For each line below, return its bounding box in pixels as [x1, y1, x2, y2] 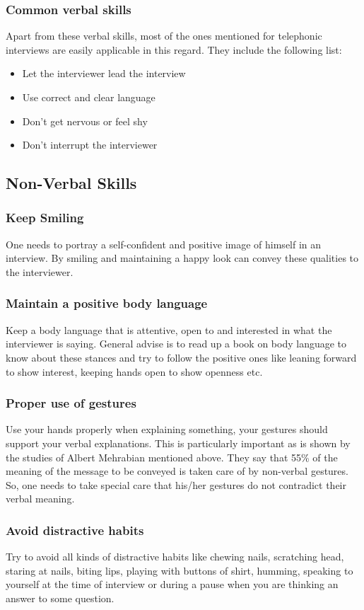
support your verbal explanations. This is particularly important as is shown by [6, 435, 351, 450]
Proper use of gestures [6, 394, 136, 412]
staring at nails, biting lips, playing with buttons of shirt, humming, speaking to [6, 563, 353, 577]
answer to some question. [6, 590, 115, 605]
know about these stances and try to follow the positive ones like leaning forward [6, 350, 357, 364]
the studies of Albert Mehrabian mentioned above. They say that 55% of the [6, 449, 338, 464]
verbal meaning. [6, 491, 75, 506]
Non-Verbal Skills [6, 172, 137, 194]
